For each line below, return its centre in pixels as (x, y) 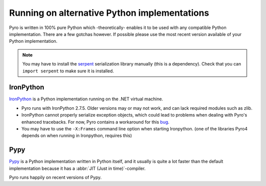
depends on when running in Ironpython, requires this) (77, 136)
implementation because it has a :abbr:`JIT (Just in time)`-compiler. (77, 168)
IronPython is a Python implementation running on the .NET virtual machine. (86, 99)
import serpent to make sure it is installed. (68, 71)
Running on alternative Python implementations (109, 13)
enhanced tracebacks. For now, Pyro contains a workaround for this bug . (95, 122)
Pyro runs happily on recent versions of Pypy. (55, 178)
